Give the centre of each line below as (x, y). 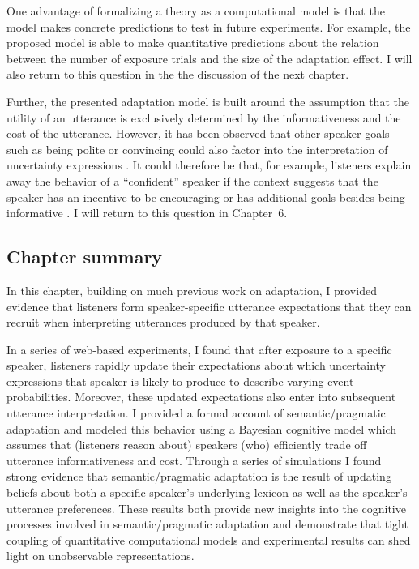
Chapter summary (85, 257)
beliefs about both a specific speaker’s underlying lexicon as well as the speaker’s (207, 492)
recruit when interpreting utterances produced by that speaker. (163, 322)
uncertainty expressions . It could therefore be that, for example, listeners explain (209, 165)
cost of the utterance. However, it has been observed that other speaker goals (198, 133)
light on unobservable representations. (100, 556)
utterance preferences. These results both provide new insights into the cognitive (206, 508)
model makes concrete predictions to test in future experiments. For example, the (209, 26)
